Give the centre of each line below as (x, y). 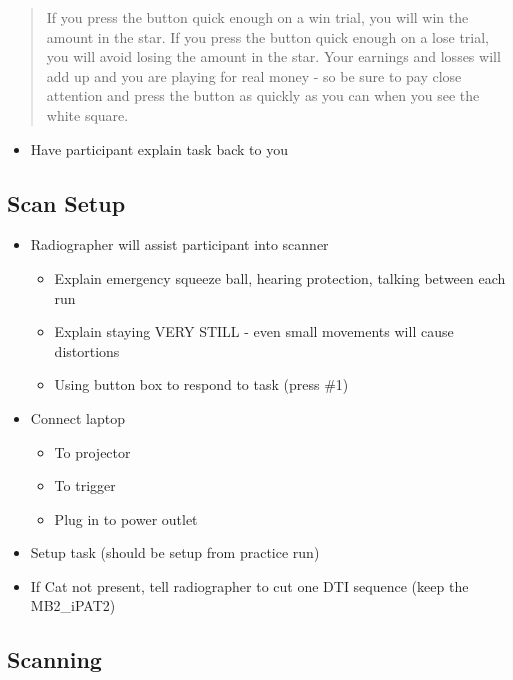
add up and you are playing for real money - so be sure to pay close (254, 75)
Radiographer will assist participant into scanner (179, 244)
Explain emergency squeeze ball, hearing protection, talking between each (280, 277)
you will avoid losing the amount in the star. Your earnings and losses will (273, 56)
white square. (87, 114)
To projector (92, 451)
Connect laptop (77, 417)
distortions (87, 350)
